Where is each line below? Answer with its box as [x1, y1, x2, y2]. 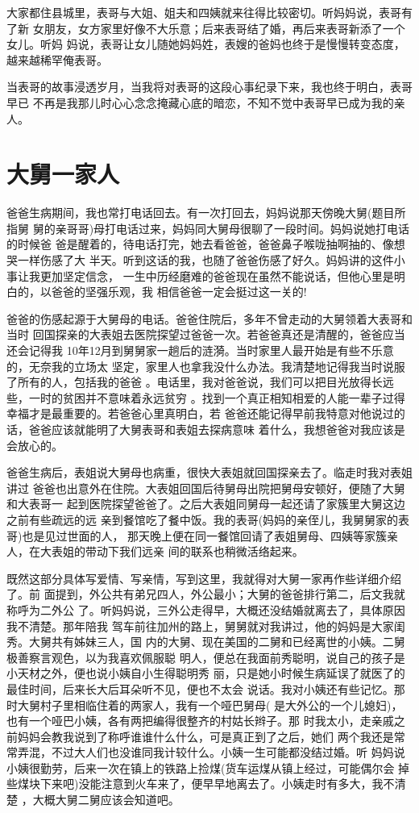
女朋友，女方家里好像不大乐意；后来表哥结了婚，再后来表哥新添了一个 [32, 19, 405, 36]
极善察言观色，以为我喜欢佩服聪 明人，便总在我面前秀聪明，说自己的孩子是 [6, 648, 405, 665]
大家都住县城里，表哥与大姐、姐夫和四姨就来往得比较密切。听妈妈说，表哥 [6, 4, 401, 20]
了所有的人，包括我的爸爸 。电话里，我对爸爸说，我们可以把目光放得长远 [6, 373, 394, 390]
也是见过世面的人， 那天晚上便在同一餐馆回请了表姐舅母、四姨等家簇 [22, 527, 388, 544]
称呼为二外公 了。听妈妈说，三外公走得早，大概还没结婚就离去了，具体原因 [6, 601, 405, 618]
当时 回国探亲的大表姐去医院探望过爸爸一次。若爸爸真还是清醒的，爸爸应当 [6, 326, 405, 343]
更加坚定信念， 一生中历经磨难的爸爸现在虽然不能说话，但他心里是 [39, 267, 394, 284]
